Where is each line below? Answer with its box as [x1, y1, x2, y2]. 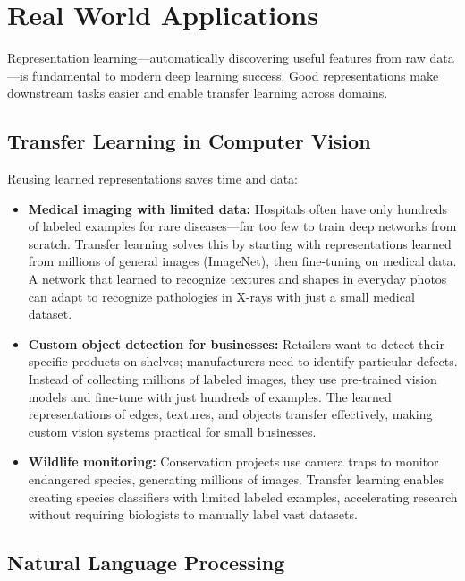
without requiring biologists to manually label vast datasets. [28, 505, 358, 524]
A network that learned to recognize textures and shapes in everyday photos [28, 269, 447, 288]
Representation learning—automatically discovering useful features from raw [7, 48, 426, 67]
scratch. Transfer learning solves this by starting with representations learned [28, 234, 452, 252]
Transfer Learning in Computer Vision [7, 127, 371, 155]
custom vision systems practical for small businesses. [28, 422, 317, 440]
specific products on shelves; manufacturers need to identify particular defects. [28, 352, 458, 371]
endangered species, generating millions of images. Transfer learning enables [28, 470, 444, 489]
